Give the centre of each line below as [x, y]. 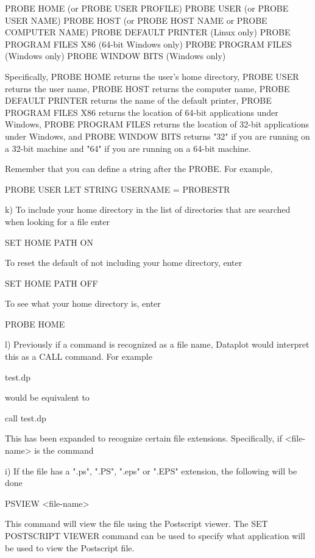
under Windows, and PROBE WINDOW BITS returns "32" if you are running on [157, 136]
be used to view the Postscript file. [70, 547]
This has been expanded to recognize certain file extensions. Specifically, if [143, 438]
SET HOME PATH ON [49, 242]
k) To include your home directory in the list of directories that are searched [148, 209]
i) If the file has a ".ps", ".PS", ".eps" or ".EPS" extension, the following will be [151, 470]
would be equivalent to [47, 397]
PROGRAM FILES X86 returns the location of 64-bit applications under [142, 112]
